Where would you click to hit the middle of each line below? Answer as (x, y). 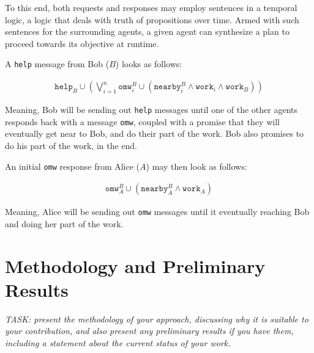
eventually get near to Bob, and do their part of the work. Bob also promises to (155, 133)
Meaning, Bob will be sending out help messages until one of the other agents (151, 110)
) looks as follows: (149, 64)
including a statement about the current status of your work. (118, 343)
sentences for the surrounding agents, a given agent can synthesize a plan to (147, 31)
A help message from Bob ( (57, 64)
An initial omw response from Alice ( (73, 166)
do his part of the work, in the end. (71, 145)
